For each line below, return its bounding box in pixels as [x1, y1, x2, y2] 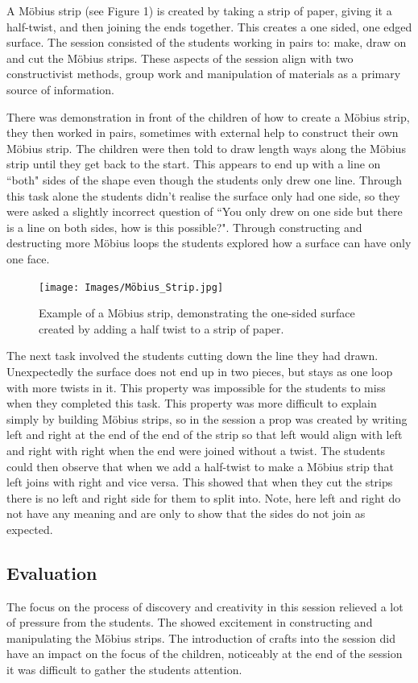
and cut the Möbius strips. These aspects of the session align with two [6, 49, 354, 66]
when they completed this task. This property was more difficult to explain [6, 395, 377, 412]
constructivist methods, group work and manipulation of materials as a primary [6, 65, 401, 82]
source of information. [6, 81, 114, 97]
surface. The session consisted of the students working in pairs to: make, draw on [6, 34, 407, 51]
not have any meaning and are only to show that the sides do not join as [6, 505, 366, 522]
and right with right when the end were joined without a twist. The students [6, 441, 386, 458]
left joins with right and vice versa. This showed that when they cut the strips [6, 474, 393, 491]
